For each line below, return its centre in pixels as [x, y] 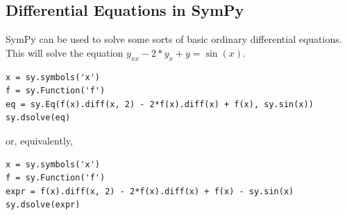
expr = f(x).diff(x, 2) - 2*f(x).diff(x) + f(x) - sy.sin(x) [150, 191]
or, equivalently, [39, 140]
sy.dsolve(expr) [43, 205]
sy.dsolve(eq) [38, 118]
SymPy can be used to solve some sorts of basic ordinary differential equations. [174, 39]
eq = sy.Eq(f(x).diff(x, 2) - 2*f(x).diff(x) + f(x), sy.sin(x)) [160, 104]
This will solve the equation [65, 52]
